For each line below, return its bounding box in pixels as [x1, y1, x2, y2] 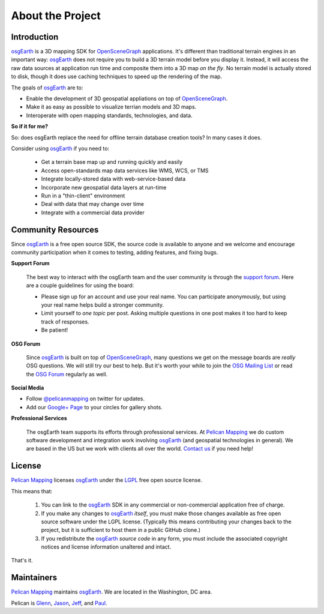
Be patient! [41, 327, 68, 334]
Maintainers [11, 573, 58, 583]
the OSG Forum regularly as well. [26, 370, 108, 378]
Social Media [11, 384, 44, 391]
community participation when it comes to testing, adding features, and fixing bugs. [11, 249, 218, 256]
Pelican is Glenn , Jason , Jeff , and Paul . [11, 599, 107, 606]
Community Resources [11, 224, 99, 235]
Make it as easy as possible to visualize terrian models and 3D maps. [26, 103, 197, 110]
